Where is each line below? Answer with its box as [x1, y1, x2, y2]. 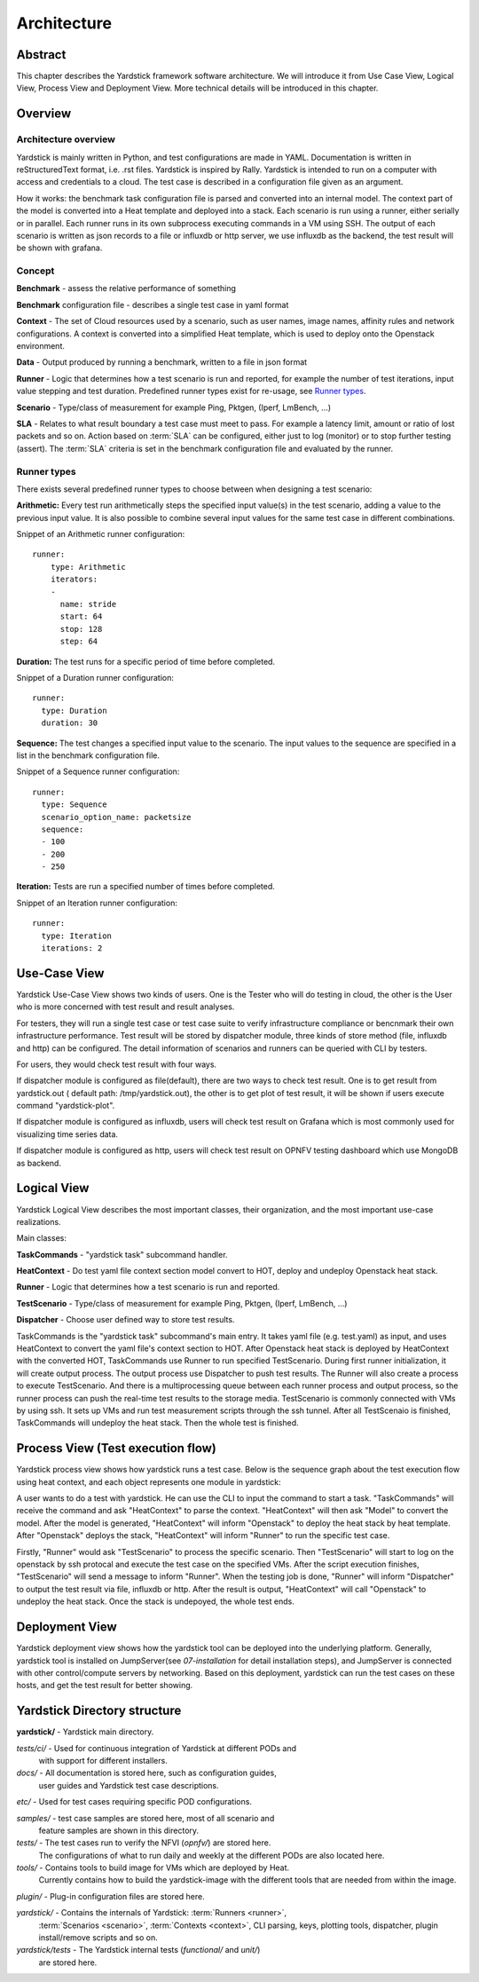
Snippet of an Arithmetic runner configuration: [16, 529, 185, 540]
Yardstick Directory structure [16, 1703, 182, 1718]
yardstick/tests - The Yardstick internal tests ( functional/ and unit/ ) [16, 1945, 261, 1955]
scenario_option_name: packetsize [41, 812, 192, 822]
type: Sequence [41, 800, 107, 809]
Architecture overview [16, 133, 115, 146]
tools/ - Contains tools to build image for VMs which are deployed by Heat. [16, 1862, 290, 1873]
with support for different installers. [38, 1755, 168, 1765]
